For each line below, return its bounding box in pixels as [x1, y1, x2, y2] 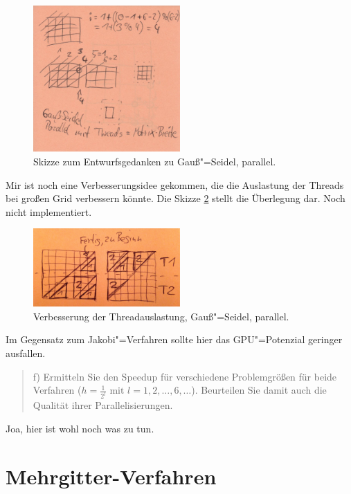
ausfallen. [6, 346, 46, 360]
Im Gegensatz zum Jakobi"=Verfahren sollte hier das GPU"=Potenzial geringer [6, 332, 343, 347]
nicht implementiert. [6, 204, 92, 219]
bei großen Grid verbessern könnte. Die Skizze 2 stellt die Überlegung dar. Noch [6, 191, 345, 205]
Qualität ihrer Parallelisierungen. [33, 398, 173, 412]
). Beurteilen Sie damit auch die [191, 383, 327, 397]
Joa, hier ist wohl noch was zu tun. [6, 421, 154, 435]
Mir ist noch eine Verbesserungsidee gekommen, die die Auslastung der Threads [6, 177, 344, 192]
